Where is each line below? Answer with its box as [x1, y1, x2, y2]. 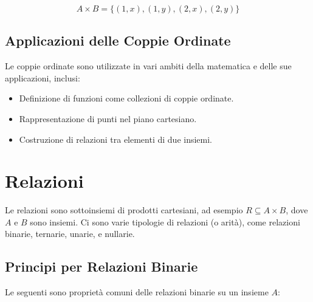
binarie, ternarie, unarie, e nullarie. [5, 227, 135, 240]
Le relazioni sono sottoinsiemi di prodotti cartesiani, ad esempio [5, 204, 243, 216]
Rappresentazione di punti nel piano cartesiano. [19, 112, 197, 125]
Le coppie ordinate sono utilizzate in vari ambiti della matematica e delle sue [5, 60, 292, 72]
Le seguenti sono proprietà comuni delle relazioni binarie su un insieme [5, 286, 269, 298]
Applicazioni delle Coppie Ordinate [5, 31, 231, 50]
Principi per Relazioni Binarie [5, 257, 198, 276]
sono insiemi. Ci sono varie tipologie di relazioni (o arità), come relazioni [30, 215, 300, 228]
